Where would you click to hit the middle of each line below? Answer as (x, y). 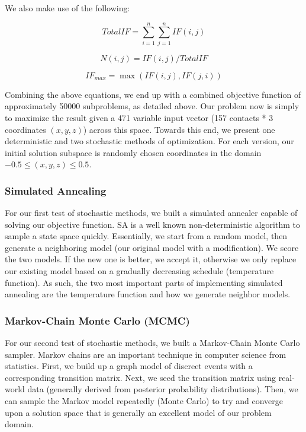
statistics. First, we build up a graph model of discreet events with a (129, 366)
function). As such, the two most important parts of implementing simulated (144, 282)
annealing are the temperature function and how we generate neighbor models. (148, 294)
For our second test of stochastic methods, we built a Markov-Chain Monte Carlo (152, 343)
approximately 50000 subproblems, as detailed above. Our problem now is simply (152, 106)
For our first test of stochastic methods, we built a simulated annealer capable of (151, 213)
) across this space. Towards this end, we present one (179, 129)
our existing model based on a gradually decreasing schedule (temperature (139, 271)
